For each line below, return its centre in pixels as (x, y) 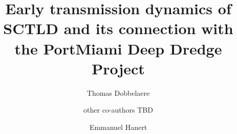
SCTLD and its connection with (118, 28)
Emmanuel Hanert (118, 127)
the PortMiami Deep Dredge (118, 48)
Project (118, 68)
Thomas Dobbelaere (118, 92)
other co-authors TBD (118, 110)
